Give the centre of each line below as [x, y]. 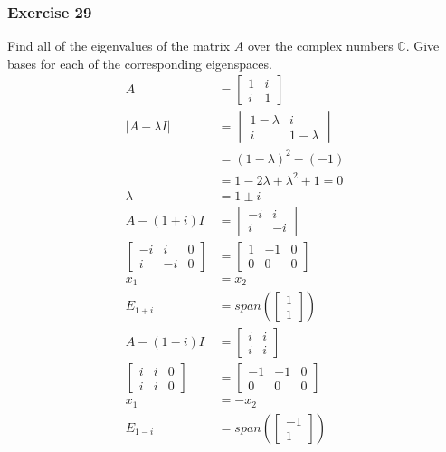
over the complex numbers [320, 46]
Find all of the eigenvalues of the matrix [119, 46]
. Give [422, 46]
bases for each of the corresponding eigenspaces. [140, 63]
